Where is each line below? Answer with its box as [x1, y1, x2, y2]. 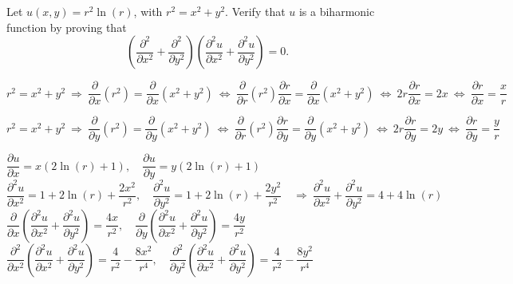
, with [133, 3, 163, 19]
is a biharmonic [298, 3, 375, 19]
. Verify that [225, 3, 286, 19]
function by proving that [6, 18, 127, 35]
